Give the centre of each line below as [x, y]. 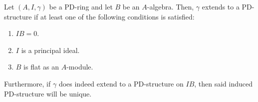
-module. [80, 67]
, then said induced [224, 83]
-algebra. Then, [170, 6]
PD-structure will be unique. [48, 93]
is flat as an [41, 67]
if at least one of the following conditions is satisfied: [114, 16]
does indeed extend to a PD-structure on [121, 83]
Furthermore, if [27, 83]
